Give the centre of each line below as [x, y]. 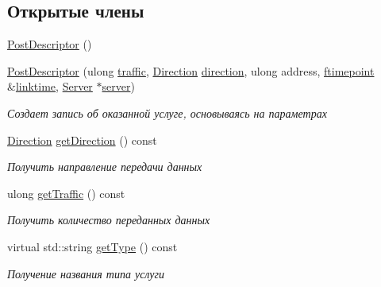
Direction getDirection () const [82, 140]
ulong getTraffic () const [66, 193]
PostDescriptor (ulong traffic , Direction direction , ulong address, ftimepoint [191, 70]
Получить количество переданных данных [109, 220]
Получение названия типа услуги [86, 273]
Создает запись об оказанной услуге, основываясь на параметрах [167, 112]
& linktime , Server [50, 86]
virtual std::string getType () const [92, 246]
